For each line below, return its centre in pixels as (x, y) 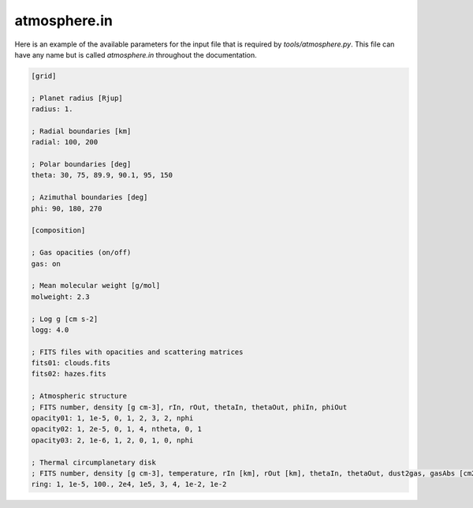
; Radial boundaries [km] (81, 131)
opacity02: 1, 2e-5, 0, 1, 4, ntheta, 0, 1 (117, 429)
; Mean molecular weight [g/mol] (96, 286)
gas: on (46, 263)
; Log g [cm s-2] (65, 319)
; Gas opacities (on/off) (81, 253)
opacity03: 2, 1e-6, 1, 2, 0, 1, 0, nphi (112, 440)
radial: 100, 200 (65, 142)
